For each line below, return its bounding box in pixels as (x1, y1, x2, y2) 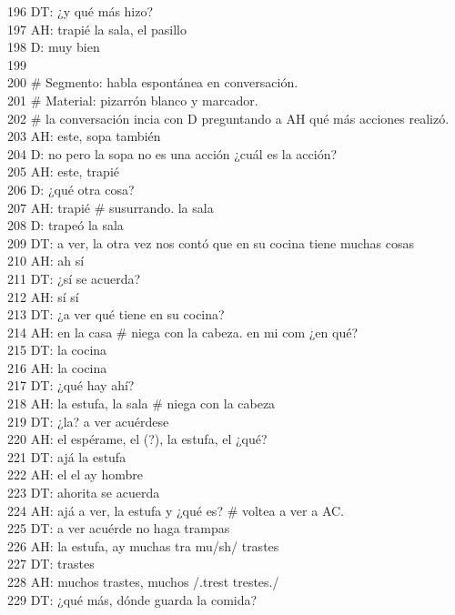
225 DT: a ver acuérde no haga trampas (7, 519, 230, 538)
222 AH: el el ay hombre (7, 465, 143, 484)
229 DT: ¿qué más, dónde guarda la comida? (7, 590, 258, 609)
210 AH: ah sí (7, 251, 85, 270)
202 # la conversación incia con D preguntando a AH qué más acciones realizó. (7, 108, 450, 127)
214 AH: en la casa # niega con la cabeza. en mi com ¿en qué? (7, 322, 358, 341)
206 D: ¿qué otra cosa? (7, 179, 135, 198)
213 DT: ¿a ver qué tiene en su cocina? (7, 305, 225, 324)
